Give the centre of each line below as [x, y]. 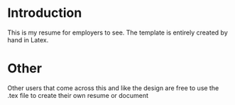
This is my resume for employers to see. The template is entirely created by [118, 32]
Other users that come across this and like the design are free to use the [113, 88]
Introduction [45, 13]
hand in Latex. [28, 39]
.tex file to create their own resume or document [78, 95]
